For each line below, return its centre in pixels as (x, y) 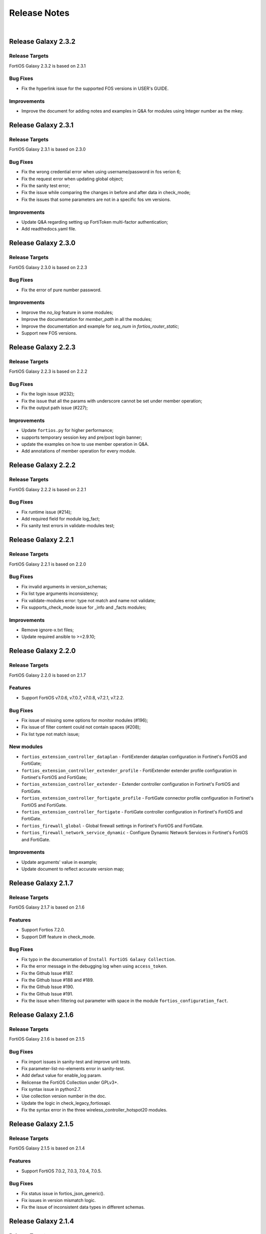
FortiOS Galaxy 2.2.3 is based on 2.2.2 (48, 371)
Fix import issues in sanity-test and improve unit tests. (76, 1062)
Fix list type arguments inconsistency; (60, 594)
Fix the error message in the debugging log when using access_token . (94, 966)
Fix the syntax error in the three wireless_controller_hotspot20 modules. (94, 1110)
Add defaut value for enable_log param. (62, 1076)
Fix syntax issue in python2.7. (51, 1089)
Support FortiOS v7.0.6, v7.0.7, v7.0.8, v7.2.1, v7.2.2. (73, 697)
